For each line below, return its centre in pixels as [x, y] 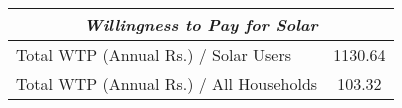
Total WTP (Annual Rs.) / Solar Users [154, 54]
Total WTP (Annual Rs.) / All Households [167, 83]
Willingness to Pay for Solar [201, 24]
